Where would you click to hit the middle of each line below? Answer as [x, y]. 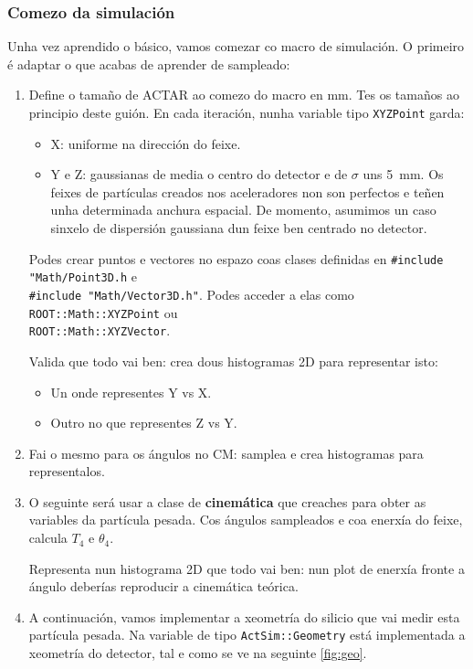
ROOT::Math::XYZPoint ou [103, 312]
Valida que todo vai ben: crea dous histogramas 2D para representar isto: [233, 361]
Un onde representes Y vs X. [131, 392]
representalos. [67, 471]
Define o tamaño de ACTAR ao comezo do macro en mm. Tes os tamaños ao [244, 95]
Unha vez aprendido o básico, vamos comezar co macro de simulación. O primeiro [236, 46]
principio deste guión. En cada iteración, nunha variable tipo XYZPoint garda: [247, 112]
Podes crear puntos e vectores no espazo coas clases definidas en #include [236, 258]
